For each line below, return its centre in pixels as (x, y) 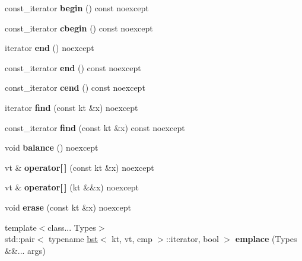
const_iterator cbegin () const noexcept (79, 28)
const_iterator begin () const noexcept (77, 8)
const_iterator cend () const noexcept (75, 87)
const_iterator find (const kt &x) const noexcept (95, 127)
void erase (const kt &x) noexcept (68, 207)
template (21, 227)
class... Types (72, 227)
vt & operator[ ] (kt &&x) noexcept (72, 187)
